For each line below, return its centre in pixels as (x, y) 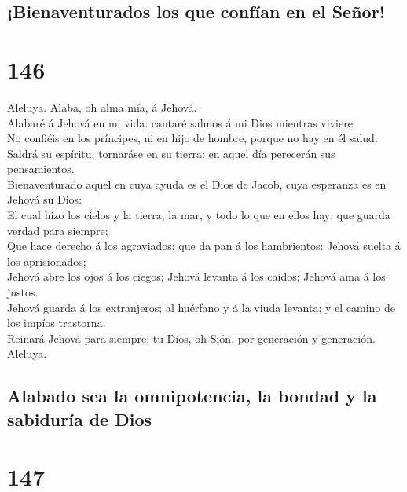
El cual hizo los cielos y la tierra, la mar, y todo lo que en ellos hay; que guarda (199, 215)
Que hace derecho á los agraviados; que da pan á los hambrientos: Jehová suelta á (204, 246)
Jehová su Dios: (45, 199)
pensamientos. (41, 169)
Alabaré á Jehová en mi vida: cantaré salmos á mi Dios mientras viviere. (181, 122)
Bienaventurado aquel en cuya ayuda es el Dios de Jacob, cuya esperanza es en (197, 184)
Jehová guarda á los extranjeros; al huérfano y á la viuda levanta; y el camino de (202, 307)
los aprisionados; (47, 261)
